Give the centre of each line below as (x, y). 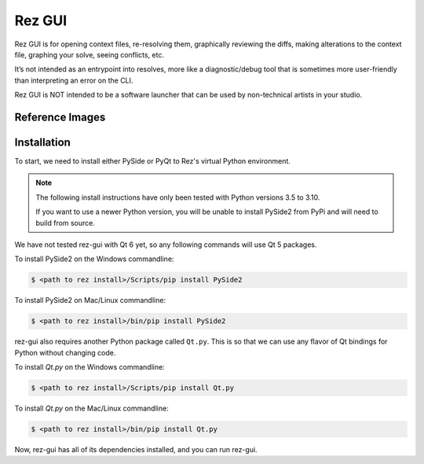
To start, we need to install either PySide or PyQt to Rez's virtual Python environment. (152, 161)
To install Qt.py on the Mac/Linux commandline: (91, 408)
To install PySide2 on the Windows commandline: (94, 259)
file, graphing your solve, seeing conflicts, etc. (90, 54)
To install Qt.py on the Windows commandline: (90, 367)
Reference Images (60, 117)
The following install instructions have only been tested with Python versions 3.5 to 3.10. (178, 197)
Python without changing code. (65, 352)
